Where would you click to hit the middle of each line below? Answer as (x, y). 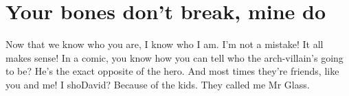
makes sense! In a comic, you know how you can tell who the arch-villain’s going (174, 57)
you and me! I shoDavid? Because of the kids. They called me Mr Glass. (158, 84)
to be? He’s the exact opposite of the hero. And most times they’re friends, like (172, 71)
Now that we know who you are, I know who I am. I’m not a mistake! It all (165, 44)
